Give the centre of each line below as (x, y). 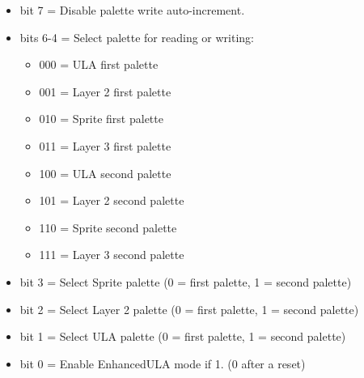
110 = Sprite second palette (108, 227)
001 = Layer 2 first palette (105, 91)
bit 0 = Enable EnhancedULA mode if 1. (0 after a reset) (163, 363)
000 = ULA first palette (99, 64)
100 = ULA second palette (105, 173)
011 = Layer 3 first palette (105, 145)
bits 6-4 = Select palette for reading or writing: (137, 37)
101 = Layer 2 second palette (112, 200)
